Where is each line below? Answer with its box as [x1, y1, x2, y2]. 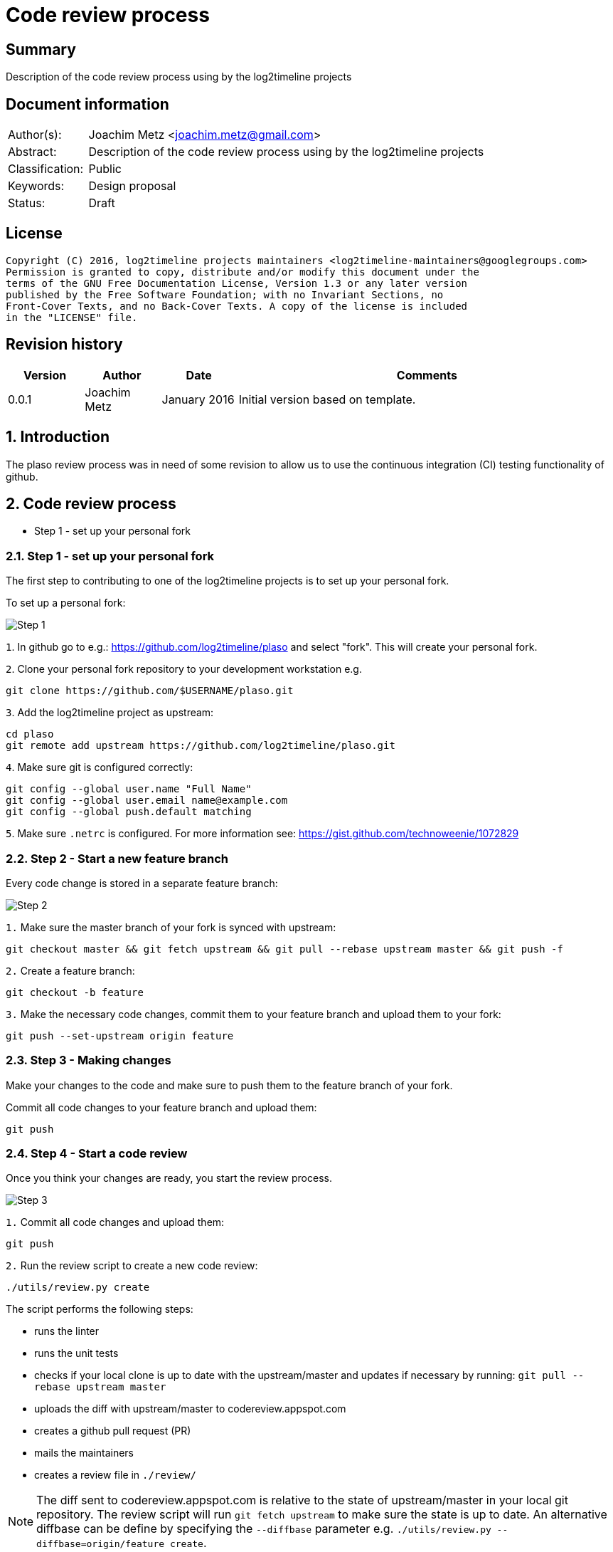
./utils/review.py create [6, 1281, 150, 1294]
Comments [396, 367, 457, 382]
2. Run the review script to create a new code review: [6, 1259, 258, 1272]
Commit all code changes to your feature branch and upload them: [6, 1101, 317, 1113]
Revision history [6, 335, 123, 354]
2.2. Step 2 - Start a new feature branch [6, 851, 228, 866]
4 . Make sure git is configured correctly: [6, 761, 193, 774]
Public [88, 162, 122, 177]
